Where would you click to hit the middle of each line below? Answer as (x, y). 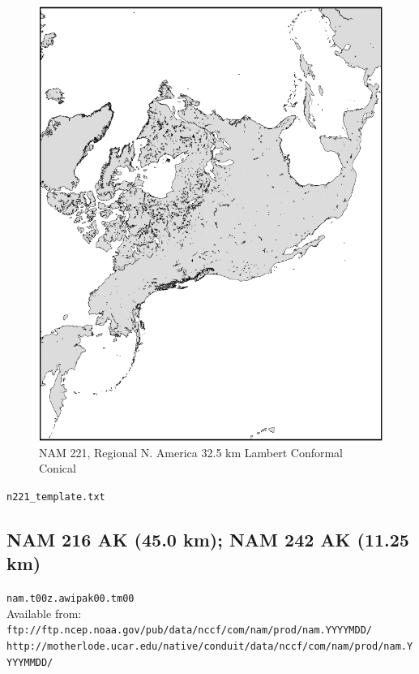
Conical (58, 468)
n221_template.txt (56, 497)
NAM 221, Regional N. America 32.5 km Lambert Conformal (191, 452)
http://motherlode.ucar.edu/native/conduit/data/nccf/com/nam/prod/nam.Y (210, 647)
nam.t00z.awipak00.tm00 (71, 599)
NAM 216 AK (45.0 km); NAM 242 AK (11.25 (208, 539)
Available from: (44, 613)
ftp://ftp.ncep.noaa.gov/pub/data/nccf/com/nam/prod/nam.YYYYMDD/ (190, 631)
